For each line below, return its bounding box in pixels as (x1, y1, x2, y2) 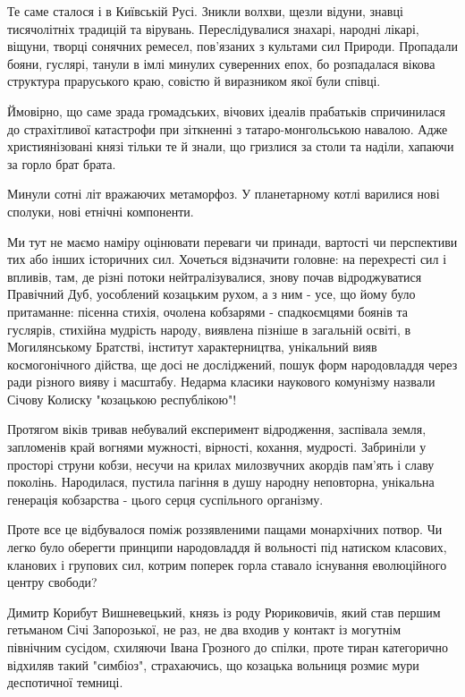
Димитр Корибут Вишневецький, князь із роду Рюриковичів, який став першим (7, 602, 441, 621)
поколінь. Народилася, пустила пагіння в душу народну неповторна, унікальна (7, 472, 435, 491)
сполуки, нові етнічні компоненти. (7, 201, 194, 220)
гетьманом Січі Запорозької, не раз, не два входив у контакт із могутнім (7, 620, 402, 639)
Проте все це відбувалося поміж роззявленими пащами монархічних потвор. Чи (7, 520, 443, 539)
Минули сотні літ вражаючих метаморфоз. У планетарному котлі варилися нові (7, 184, 440, 203)
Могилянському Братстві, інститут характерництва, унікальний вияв (7, 337, 377, 356)
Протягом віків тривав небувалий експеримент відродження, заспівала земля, (7, 420, 427, 438)
